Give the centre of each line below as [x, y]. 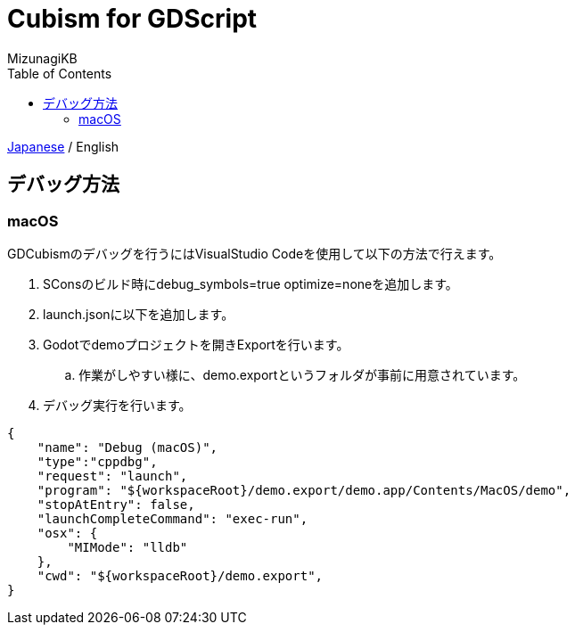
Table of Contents [60, 73]
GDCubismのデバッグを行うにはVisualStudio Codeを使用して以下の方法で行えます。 [255, 253]
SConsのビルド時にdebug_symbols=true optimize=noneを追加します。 [251, 283]
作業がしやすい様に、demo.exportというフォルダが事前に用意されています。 [302, 374]
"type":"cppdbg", [97, 461]
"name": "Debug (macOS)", [127, 447]
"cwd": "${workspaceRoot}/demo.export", [180, 575]
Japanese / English [63, 146]
